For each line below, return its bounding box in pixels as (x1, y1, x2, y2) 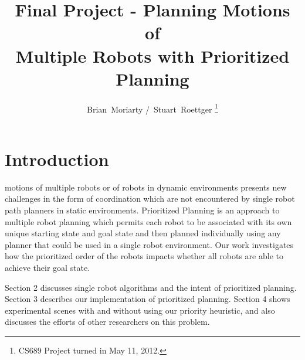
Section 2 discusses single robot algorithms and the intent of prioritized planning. (5, 281, 297, 293)
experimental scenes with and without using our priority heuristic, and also (5, 304, 275, 316)
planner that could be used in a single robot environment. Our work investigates (5, 238, 294, 250)
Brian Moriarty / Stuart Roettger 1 (87, 101, 218, 115)
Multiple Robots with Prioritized (15, 43, 290, 67)
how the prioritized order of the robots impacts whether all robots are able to (5, 250, 283, 262)
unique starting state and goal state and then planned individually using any (5, 227, 281, 239)
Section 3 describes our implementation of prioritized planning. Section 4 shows (5, 293, 290, 305)
